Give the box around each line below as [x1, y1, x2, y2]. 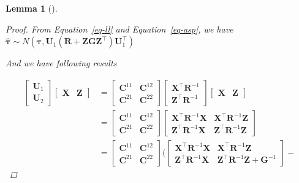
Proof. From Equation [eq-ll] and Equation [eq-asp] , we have [6, 22, 233, 35]
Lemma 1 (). [6, 2, 58, 14]
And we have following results [6, 56, 117, 69]
